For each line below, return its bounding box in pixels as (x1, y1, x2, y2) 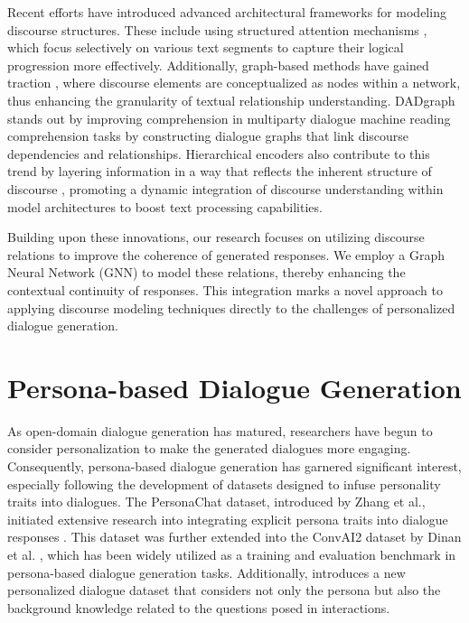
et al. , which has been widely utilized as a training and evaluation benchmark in (7, 544, 456, 563)
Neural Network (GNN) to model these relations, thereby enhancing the (7, 263, 406, 282)
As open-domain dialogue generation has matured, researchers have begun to (7, 421, 433, 440)
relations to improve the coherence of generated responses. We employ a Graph (7, 245, 445, 264)
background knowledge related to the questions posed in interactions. (7, 598, 390, 617)
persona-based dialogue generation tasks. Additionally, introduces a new (7, 563, 406, 581)
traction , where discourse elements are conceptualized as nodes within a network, (7, 73, 461, 92)
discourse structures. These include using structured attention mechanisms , (7, 20, 427, 39)
